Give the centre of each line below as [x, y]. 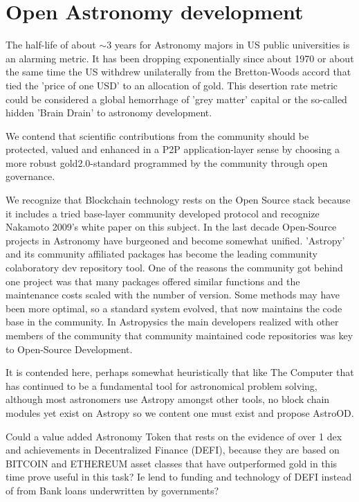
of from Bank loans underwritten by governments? [112, 490]
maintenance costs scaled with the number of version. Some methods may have [173, 295]
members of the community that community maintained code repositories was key [179, 335]
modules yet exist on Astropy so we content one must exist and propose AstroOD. [180, 412]
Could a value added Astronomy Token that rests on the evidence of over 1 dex [174, 436]
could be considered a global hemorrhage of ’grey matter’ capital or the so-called [176, 99]
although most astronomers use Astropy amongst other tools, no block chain [168, 399]
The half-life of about [51, 45]
